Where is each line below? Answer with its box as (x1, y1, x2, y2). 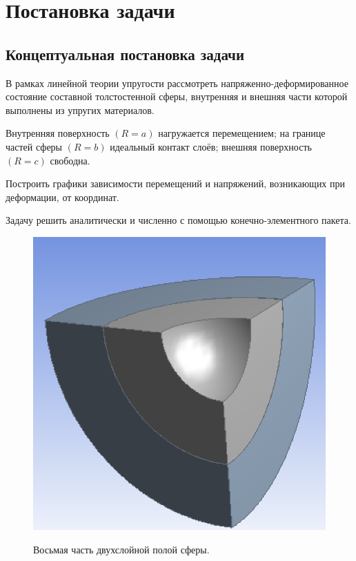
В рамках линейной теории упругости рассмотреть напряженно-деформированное (6, 75, 348, 90)
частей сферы (6, 139, 63, 153)
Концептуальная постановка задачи (6, 43, 245, 64)
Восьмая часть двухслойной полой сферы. (33, 542, 210, 556)
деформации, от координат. (6, 189, 119, 204)
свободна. (50, 153, 90, 167)
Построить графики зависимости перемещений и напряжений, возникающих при (6, 176, 346, 191)
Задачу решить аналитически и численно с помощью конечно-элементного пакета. (6, 213, 351, 227)
